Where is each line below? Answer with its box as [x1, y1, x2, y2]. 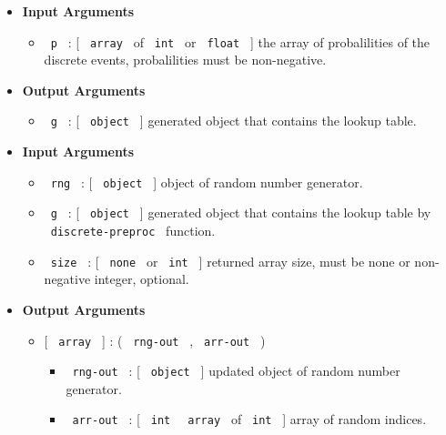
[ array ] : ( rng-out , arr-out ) [44, 330, 266, 349]
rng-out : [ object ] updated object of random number [72, 361, 400, 380]
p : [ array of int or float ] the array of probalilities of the [50, 32, 431, 51]
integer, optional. [94, 269, 189, 288]
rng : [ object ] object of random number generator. [50, 172, 363, 191]
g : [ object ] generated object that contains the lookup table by [50, 203, 431, 222]
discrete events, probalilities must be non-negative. [44, 50, 327, 69]
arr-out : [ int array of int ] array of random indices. [72, 410, 427, 429]
